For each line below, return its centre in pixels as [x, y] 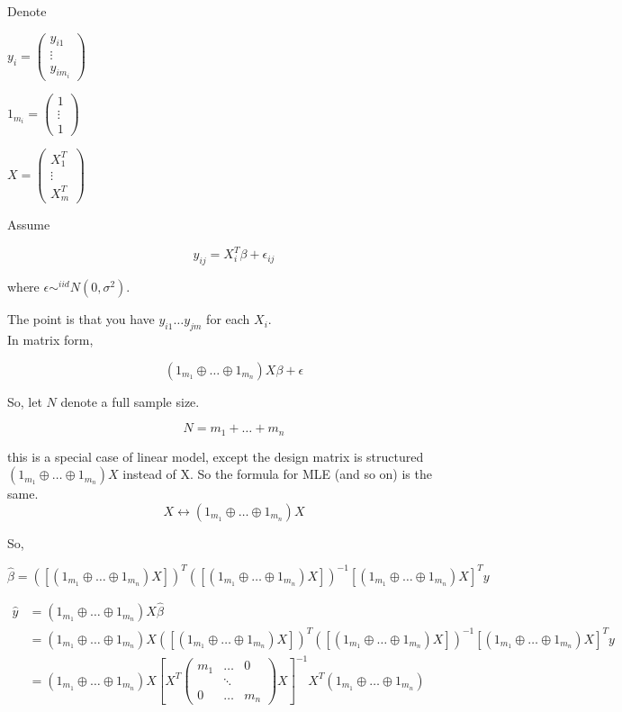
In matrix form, [50, 339]
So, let [25, 401]
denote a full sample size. [130, 401]
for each [228, 319]
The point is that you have [81, 319]
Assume [29, 225]
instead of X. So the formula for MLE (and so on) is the [277, 474]
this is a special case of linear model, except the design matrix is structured [216, 456]
